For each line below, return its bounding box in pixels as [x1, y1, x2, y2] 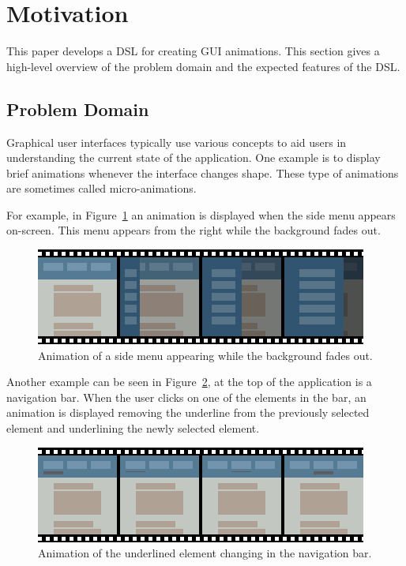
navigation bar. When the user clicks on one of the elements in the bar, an [6, 388, 367, 405]
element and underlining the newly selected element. [6, 420, 260, 437]
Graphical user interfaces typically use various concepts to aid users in [6, 133, 347, 150]
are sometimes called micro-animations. [6, 180, 197, 197]
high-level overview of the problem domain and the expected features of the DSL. [6, 58, 400, 74]
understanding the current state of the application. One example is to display [6, 149, 381, 166]
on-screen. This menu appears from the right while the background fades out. [6, 222, 381, 238]
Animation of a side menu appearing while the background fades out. [38, 347, 373, 363]
